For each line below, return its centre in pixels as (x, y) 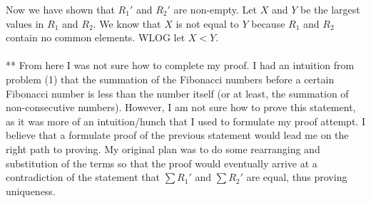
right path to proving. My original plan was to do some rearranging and (163, 149)
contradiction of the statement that (83, 177)
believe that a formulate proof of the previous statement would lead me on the (177, 135)
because (268, 23)
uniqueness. (31, 191)
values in (25, 23)
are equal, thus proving (297, 177)
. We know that (127, 23)
